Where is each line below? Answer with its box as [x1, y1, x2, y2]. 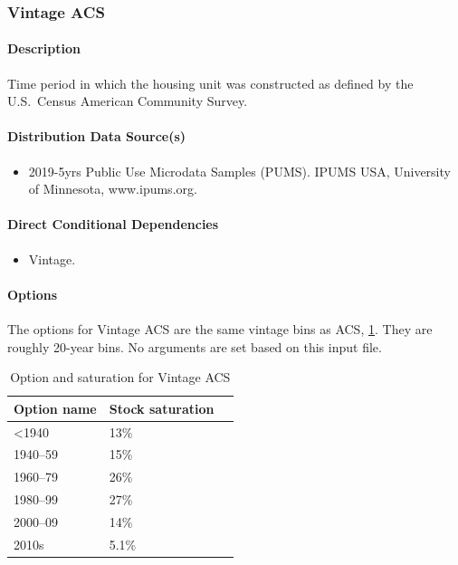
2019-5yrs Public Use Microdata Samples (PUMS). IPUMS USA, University [28, 161, 451, 180]
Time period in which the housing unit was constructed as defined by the [7, 73, 414, 92]
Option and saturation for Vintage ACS [10, 368, 231, 387]
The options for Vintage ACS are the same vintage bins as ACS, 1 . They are [7, 320, 433, 338]
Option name [14, 398, 97, 417]
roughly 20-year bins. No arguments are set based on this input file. [7, 337, 382, 356]
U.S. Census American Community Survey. [7, 91, 248, 110]
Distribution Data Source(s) [7, 127, 186, 146]
